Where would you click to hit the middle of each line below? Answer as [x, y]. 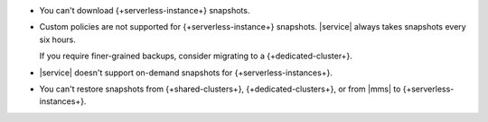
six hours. [58, 39]
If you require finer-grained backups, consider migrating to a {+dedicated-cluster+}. [196, 56]
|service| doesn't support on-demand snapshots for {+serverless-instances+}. [186, 73]
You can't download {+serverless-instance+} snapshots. [145, 10]
